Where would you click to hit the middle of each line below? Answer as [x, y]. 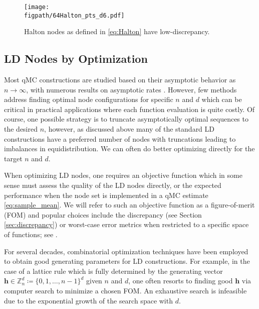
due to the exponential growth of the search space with [88, 300]
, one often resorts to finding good [181, 281]
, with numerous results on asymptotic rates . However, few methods [132, 89]
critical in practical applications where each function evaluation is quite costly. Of [129, 109]
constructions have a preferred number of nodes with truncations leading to [120, 138]
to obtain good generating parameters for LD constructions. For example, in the [127, 261]
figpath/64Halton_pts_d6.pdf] [74, 15]
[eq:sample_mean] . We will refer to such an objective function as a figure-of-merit [129, 205]
